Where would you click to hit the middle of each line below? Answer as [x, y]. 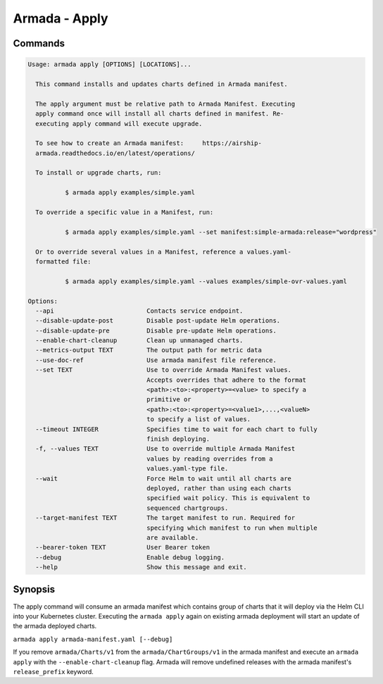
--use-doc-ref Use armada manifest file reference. [156, 360]
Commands [39, 43]
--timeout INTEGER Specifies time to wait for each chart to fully [177, 429]
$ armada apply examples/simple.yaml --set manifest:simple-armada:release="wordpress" [220, 232]
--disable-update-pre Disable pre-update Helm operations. [156, 330]
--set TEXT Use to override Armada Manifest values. [164, 370]
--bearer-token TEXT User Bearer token [123, 547]
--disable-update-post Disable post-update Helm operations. [158, 321]
